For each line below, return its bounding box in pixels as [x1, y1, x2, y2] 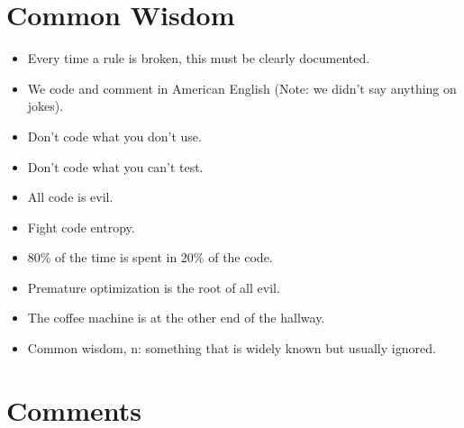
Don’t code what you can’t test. [27, 157, 204, 176]
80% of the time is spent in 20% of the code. [27, 248, 273, 267]
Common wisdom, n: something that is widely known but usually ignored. [27, 339, 436, 358]
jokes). [27, 96, 64, 115]
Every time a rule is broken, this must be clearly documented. [27, 49, 370, 68]
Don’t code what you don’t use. [27, 126, 202, 145]
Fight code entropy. [27, 217, 135, 236]
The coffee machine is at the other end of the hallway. [27, 308, 325, 327]
